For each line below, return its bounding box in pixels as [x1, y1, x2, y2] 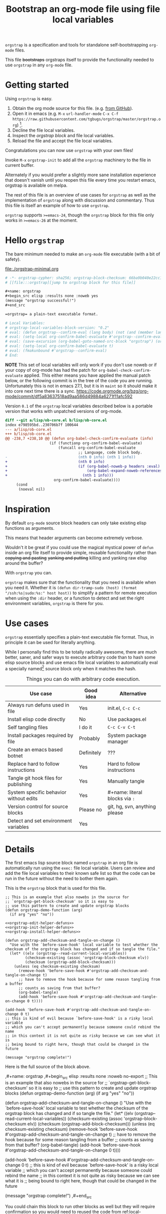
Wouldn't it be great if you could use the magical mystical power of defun [5, 544, 154, 550]
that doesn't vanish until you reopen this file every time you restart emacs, [5, 177, 157, 183]
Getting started [5, 79, 69, 91]
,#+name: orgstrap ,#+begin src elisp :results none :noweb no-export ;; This [5, 1073, 158, 1080]
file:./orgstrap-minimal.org [5, 266, 59, 272]
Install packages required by [7, 732, 74, 739]
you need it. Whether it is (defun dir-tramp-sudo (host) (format [5, 584, 137, 590]
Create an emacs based [7, 746, 63, 753]
